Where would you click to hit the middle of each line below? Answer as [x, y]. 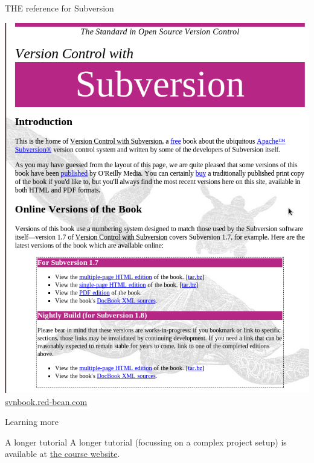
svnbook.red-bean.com [46, 401]
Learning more [32, 422]
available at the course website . [62, 454]
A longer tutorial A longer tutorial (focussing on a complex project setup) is [146, 442]
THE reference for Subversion [59, 8]
